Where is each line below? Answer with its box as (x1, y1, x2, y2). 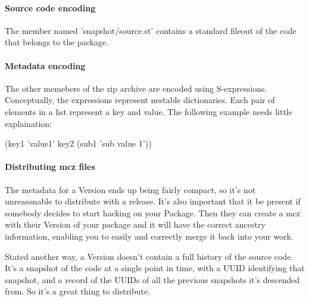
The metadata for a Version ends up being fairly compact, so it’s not (5, 183, 256, 196)
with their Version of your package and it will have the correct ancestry (5, 218, 266, 231)
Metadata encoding (5, 59, 86, 72)
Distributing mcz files (5, 160, 95, 173)
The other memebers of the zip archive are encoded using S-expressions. (5, 82, 267, 94)
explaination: (5, 117, 52, 129)
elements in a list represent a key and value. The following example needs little (5, 105, 292, 117)
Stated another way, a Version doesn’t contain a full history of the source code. (5, 250, 294, 262)
